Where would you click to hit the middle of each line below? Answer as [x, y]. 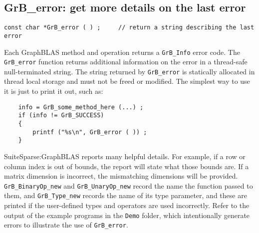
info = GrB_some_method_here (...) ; [81, 107]
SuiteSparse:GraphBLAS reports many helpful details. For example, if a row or [125, 156]
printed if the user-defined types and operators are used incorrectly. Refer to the [127, 205]
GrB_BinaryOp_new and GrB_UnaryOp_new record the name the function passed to [129, 185]
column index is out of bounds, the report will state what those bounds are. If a [127, 166]
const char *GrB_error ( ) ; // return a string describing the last [129, 28]
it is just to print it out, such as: [54, 91]
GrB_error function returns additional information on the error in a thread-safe [126, 62]
